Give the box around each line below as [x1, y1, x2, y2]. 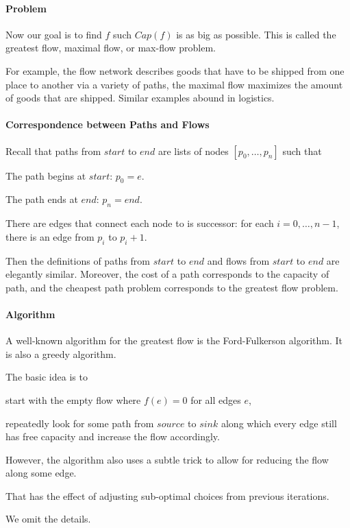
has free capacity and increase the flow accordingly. [5, 429, 220, 444]
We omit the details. [5, 512, 91, 526]
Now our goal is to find [5, 27, 102, 41]
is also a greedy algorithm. [5, 346, 116, 361]
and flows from [207, 253, 270, 267]
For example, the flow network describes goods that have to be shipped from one [5, 63, 345, 77]
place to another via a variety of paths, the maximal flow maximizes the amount [5, 77, 343, 91]
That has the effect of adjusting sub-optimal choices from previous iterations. [5, 488, 329, 503]
